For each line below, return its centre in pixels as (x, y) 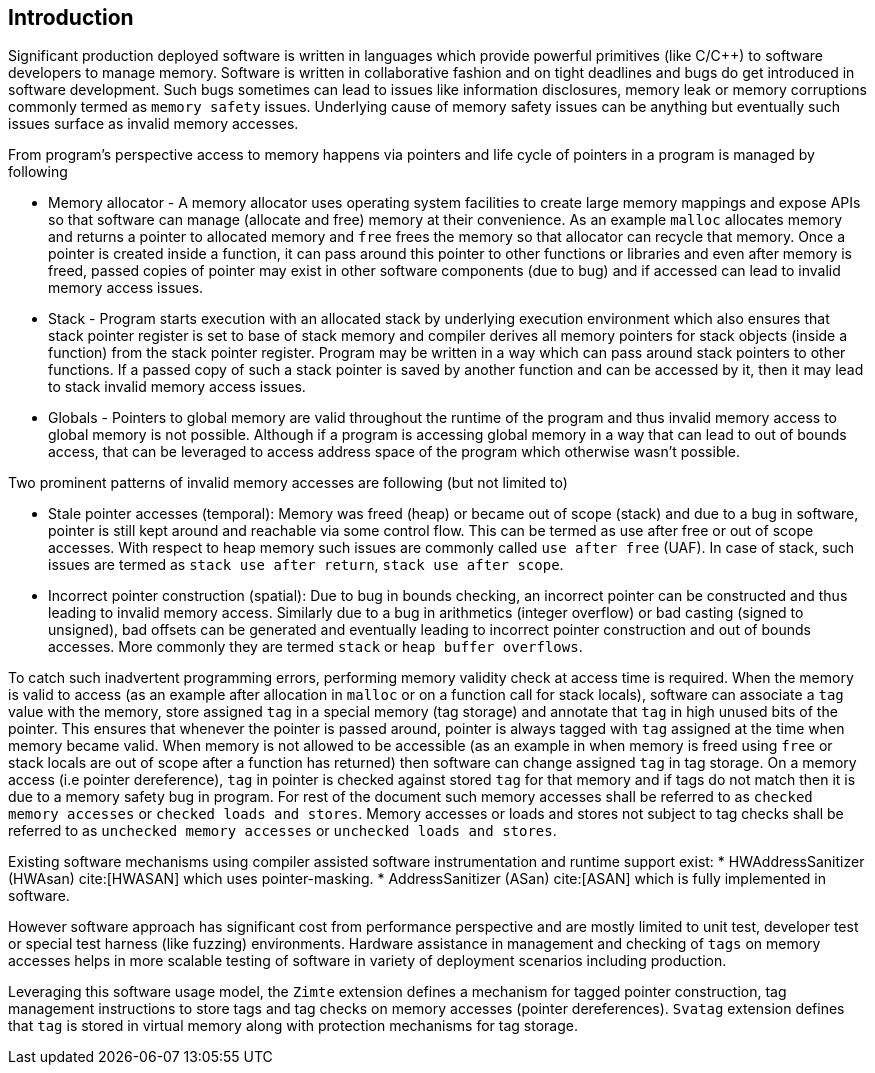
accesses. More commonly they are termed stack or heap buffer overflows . (315, 647)
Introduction (71, 17)
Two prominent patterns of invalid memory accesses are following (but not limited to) (288, 483)
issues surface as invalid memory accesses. (153, 124)
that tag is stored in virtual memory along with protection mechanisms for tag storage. (293, 1026)
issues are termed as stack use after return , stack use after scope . (306, 565)
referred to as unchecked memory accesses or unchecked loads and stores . (282, 831)
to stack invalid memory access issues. (177, 387)
